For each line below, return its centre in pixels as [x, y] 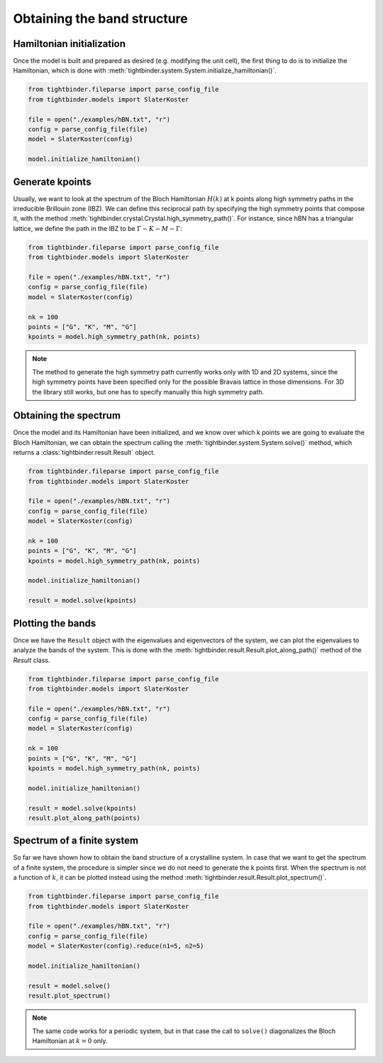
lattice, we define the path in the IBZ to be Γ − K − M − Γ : [98, 228]
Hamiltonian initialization [70, 44]
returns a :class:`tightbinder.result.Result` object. [84, 453]
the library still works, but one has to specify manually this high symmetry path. [148, 392]
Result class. [32, 660]
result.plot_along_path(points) [84, 818]
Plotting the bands [55, 623]
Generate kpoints [52, 182]
